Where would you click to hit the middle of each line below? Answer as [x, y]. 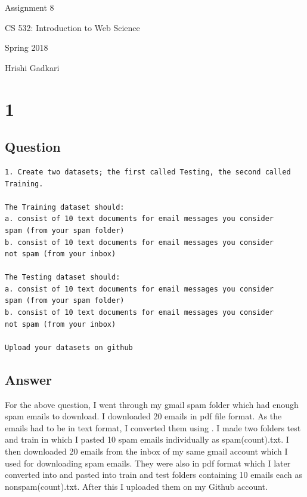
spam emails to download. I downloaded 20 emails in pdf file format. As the [143, 416]
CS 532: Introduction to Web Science [72, 27]
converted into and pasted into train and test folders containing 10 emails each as [154, 475]
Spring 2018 [27, 47]
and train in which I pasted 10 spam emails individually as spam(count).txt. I [147, 439]
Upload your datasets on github [69, 347]
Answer [29, 379]
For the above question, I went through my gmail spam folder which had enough [152, 404]
